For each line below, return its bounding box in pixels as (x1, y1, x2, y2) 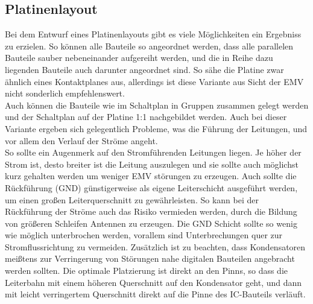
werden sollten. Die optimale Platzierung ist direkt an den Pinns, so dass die (5, 264, 288, 277)
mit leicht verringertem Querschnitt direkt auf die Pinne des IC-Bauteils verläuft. (5, 288, 306, 300)
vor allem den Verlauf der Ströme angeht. (5, 134, 158, 147)
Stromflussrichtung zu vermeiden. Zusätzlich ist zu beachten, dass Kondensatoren (5, 240, 306, 253)
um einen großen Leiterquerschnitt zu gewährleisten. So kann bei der (5, 193, 259, 206)
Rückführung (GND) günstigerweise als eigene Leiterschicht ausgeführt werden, (5, 181, 298, 194)
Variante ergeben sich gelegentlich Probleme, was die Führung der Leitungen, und (5, 122, 308, 135)
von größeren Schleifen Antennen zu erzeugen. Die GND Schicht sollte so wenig (5, 217, 297, 229)
